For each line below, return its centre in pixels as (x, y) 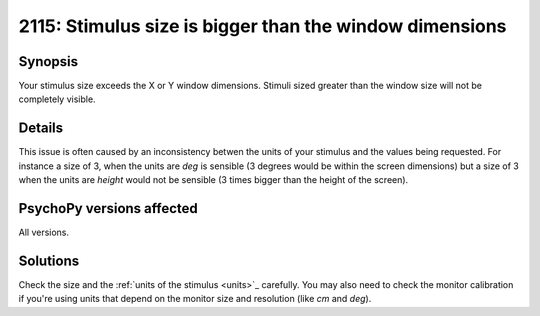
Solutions (49, 260)
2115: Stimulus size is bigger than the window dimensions (262, 26)
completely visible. (57, 99)
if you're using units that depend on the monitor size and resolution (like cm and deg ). (195, 299)
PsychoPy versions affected (108, 208)
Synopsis (48, 61)
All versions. (44, 232)
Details (41, 128)
